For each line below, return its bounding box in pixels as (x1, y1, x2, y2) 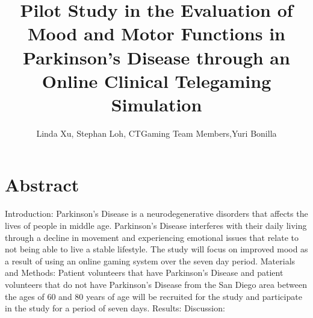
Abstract (5, 172, 79, 197)
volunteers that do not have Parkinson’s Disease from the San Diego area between (5, 278, 307, 290)
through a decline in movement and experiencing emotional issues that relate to (5, 231, 299, 243)
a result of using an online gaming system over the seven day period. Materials (5, 254, 296, 267)
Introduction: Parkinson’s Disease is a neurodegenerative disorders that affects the (5, 207, 308, 220)
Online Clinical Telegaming (42, 68, 271, 93)
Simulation (111, 92, 202, 116)
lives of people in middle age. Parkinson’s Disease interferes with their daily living (5, 219, 307, 231)
